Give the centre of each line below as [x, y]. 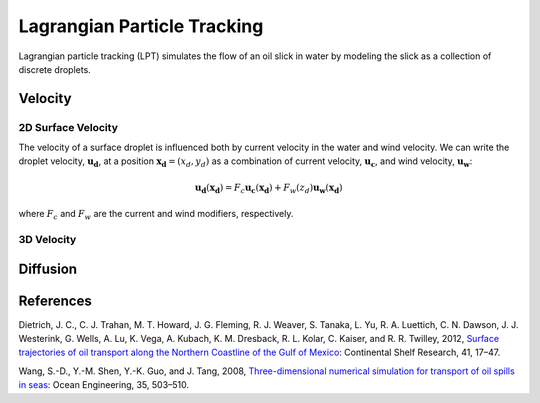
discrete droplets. [55, 69]
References [55, 300]
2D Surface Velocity [68, 127]
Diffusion [48, 268]
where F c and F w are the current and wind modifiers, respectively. [156, 215]
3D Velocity [47, 239]
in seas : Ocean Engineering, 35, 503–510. [104, 385]
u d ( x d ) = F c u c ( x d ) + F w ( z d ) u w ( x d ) [269, 188]
